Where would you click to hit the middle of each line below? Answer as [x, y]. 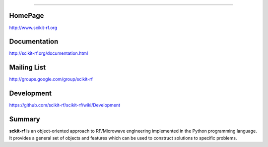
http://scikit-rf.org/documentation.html [49, 53]
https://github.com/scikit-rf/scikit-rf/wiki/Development [65, 105]
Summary [25, 119]
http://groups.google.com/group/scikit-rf [51, 79]
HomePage [27, 16]
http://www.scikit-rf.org [33, 28]
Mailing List [28, 67]
